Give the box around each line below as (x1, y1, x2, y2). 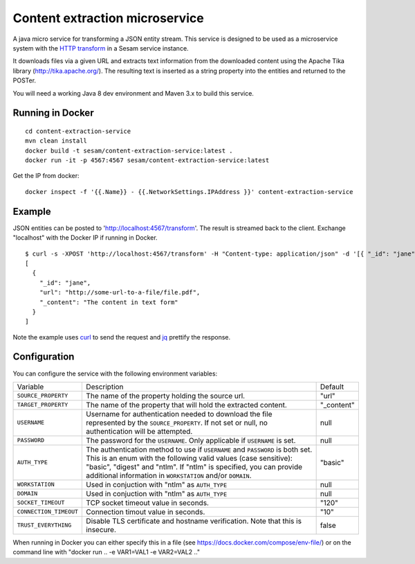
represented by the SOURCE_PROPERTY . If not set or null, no (86, 418, 268, 428)
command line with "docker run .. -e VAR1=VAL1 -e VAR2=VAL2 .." (12, 548, 201, 556)
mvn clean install (25, 137, 88, 145)
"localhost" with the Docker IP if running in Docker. (12, 233, 158, 242)
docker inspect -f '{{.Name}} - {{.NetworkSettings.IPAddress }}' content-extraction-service (25, 188, 353, 195)
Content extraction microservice (12, 10, 204, 26)
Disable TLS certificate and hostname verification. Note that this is (86, 516, 302, 526)
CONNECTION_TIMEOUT (17, 508, 79, 515)
